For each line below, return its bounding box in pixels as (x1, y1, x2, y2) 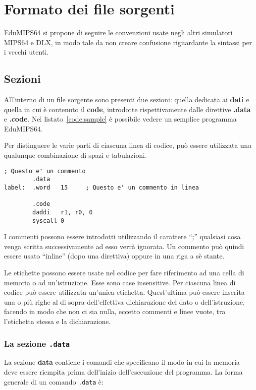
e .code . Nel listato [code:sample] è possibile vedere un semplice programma (4, 114, 237, 124)
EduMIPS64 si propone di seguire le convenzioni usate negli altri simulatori (4, 27, 233, 38)
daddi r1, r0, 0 (32, 208, 93, 216)
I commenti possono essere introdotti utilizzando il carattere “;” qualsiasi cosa (4, 231, 241, 242)
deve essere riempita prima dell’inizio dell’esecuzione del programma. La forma (4, 366, 243, 377)
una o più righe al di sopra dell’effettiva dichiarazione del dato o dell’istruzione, (4, 296, 245, 307)
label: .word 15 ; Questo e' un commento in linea (4, 184, 199, 191)
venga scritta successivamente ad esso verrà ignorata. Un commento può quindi (4, 241, 244, 251)
